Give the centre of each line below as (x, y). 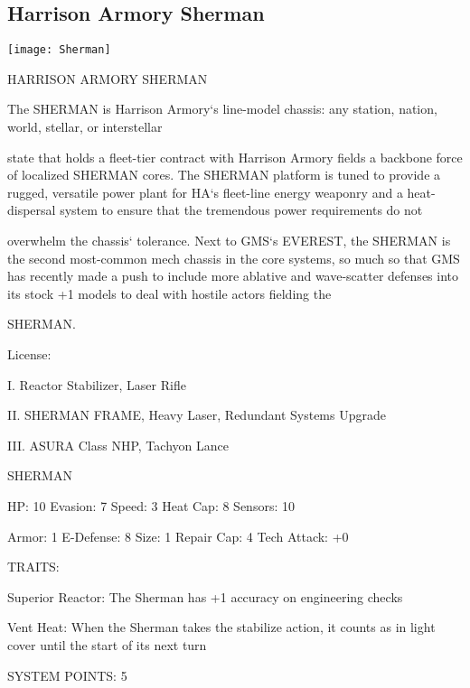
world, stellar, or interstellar (85, 127)
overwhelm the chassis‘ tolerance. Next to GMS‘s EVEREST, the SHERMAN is (229, 241)
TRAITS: (33, 567)
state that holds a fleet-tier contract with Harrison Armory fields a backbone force (235, 157)
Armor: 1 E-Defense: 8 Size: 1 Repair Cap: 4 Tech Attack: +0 (178, 536)
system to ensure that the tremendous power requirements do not (241, 210)
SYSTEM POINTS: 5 (67, 675)
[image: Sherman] (59, 50)
